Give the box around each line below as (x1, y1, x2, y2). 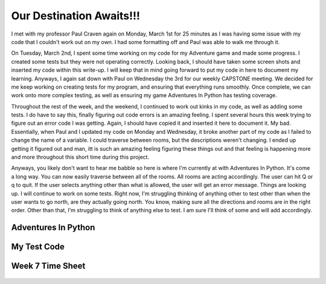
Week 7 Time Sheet (11, 261, 86, 271)
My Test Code (11, 242, 65, 252)
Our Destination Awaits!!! (11, 9, 140, 22)
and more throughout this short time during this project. (11, 154, 150, 161)
